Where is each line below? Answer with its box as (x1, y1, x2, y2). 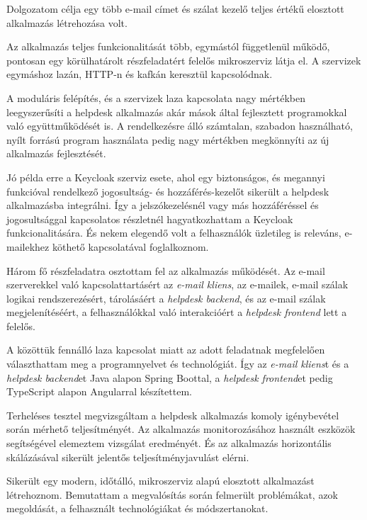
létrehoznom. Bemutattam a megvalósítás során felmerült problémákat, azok (6, 487, 338, 502)
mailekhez (6, 239, 50, 254)
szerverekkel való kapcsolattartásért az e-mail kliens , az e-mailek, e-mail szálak (6, 277, 349, 292)
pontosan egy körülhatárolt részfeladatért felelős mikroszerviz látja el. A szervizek (6, 52, 361, 67)
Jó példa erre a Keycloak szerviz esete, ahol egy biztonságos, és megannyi (6, 169, 325, 184)
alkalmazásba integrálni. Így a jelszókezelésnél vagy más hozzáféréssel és (6, 198, 319, 213)
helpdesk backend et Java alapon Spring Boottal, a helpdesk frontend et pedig (6, 370, 333, 385)
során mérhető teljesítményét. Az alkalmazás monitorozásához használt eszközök (6, 422, 356, 436)
